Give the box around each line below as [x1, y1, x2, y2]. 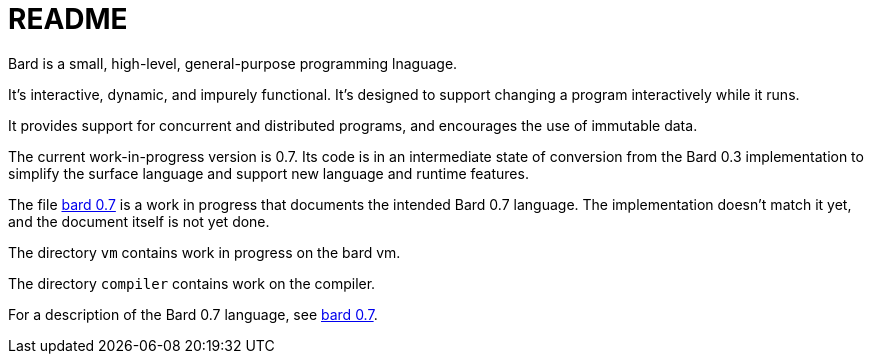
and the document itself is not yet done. [8, 212, 270, 230]
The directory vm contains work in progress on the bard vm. [8, 243, 401, 261]
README [8, 2, 128, 36]
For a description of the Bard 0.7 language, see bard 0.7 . [8, 305, 378, 323]
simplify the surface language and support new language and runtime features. [8, 164, 529, 182]
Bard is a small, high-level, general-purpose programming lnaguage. [8, 54, 458, 72]
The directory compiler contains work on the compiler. [8, 274, 376, 292]
